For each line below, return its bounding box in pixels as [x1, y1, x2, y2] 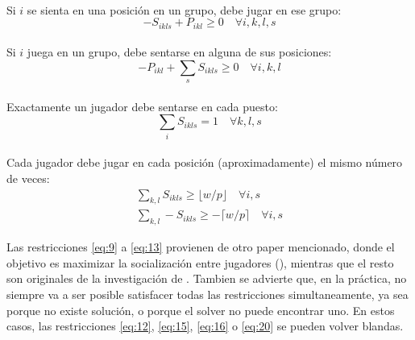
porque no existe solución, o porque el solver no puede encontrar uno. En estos [6, 301, 395, 318]
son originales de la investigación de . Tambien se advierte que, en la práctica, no [6, 270, 407, 287]
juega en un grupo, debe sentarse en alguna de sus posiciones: [27, 44, 332, 60]
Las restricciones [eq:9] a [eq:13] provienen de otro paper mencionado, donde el [6, 238, 395, 255]
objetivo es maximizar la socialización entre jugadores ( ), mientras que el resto [6, 254, 394, 271]
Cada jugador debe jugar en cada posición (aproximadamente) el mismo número [6, 154, 403, 171]
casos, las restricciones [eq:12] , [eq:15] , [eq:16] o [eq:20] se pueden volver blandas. [6, 317, 404, 334]
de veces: [6, 169, 50, 186]
